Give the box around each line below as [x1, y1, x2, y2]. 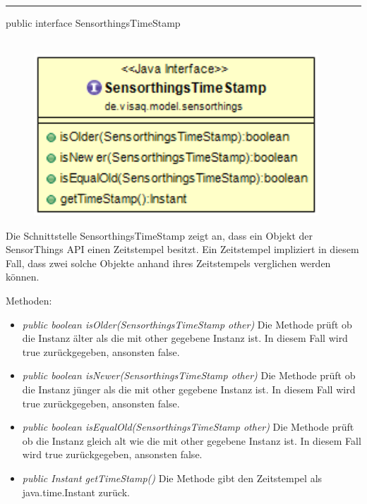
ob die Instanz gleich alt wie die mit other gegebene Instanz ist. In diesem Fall [22, 433, 361, 448]
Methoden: [6, 293, 52, 308]
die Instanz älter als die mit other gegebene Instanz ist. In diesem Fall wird [22, 331, 348, 345]
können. [6, 269, 40, 284]
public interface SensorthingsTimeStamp [6, 16, 181, 30]
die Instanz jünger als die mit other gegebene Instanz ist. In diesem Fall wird [22, 382, 356, 397]
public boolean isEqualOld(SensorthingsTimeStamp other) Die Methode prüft [22, 419, 354, 434]
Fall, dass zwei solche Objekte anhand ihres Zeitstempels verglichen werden [6, 255, 331, 270]
